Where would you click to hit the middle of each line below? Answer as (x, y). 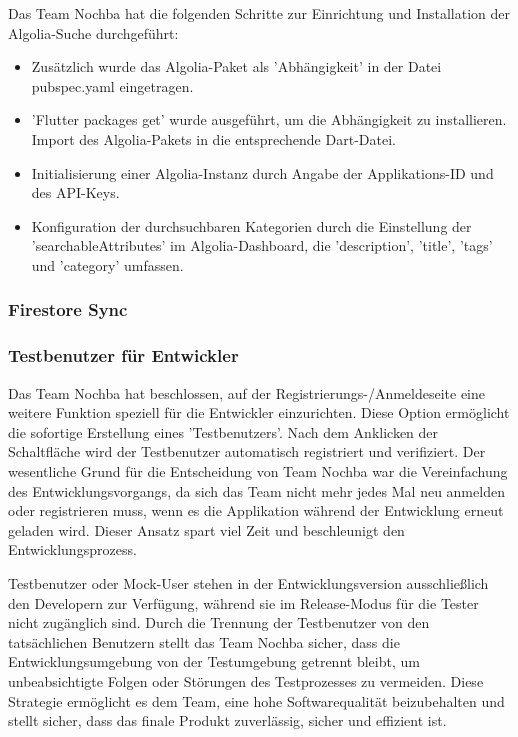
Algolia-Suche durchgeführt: (93, 32)
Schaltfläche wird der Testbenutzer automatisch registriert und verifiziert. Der (247, 451)
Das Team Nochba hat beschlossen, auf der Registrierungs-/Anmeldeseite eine (246, 392)
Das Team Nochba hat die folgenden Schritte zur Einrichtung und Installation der (259, 13)
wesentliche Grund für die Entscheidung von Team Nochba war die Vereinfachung (258, 470)
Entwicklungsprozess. (72, 549)
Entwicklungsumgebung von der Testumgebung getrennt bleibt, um (214, 661)
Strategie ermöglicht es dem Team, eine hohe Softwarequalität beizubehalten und (256, 700)
